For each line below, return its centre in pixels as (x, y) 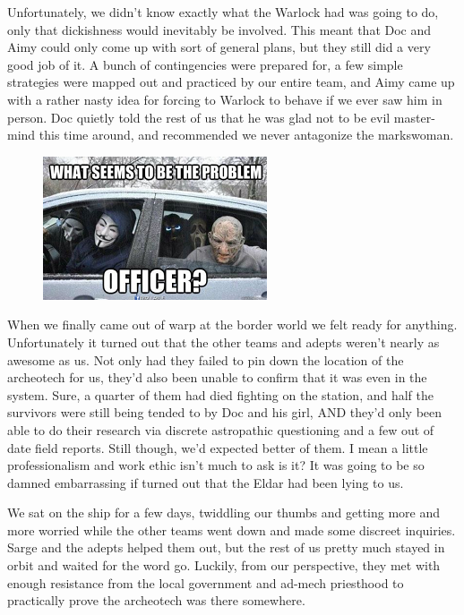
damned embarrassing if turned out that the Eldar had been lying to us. (206, 482)
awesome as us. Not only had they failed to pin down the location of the (206, 359)
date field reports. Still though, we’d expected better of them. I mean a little (218, 447)
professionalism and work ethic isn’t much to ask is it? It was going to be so (216, 465)
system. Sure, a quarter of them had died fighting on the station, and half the (220, 394)
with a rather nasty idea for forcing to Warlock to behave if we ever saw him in (225, 99)
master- (414, 117)
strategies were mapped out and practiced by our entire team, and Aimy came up (231, 82)
